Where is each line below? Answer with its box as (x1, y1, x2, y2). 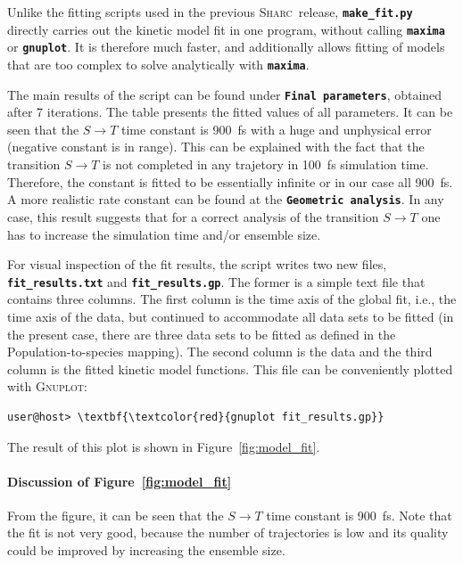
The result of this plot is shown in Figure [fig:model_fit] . (7, 437, 320, 455)
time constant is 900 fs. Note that (266, 505, 452, 524)
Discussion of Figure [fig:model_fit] (7, 471, 232, 490)
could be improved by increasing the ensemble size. (7, 541, 285, 560)
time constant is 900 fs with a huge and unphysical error (121, 119, 432, 138)
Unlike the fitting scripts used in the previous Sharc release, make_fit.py (7, 3, 413, 20)
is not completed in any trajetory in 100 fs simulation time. (103, 155, 429, 174)
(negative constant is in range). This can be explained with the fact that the (7, 137, 425, 156)
